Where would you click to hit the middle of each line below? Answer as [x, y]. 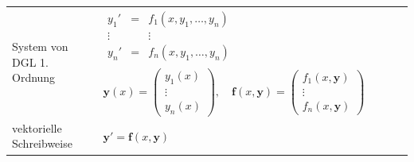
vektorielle [37, 127]
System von [40, 46]
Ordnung [34, 77]
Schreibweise [42, 143]
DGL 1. [30, 62]
